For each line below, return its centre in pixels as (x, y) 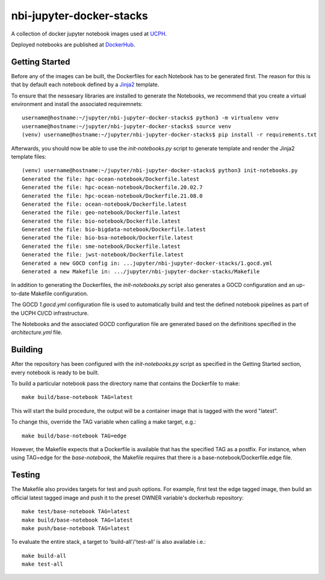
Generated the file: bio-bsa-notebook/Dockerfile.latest (108, 238)
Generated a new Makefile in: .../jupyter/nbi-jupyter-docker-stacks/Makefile (141, 272)
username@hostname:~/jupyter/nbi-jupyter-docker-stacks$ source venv (127, 126)
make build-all (44, 556)
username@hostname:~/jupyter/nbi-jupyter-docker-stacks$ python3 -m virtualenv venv (150, 118)
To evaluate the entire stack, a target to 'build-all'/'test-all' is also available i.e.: (109, 542)
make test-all (42, 564)
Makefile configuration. (60, 293)
